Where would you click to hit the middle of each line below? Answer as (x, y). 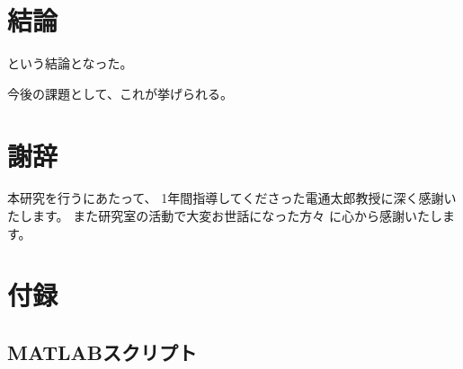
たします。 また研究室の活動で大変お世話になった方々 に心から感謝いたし (225, 216)
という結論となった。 (70, 63)
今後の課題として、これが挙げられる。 (120, 93)
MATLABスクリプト (102, 351)
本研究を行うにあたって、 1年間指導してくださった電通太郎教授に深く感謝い (232, 198)
